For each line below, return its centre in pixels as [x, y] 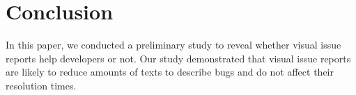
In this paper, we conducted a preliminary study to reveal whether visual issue [173, 45]
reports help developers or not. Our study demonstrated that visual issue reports [178, 58]
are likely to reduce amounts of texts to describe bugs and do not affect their [170, 72]
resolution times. [41, 85]
